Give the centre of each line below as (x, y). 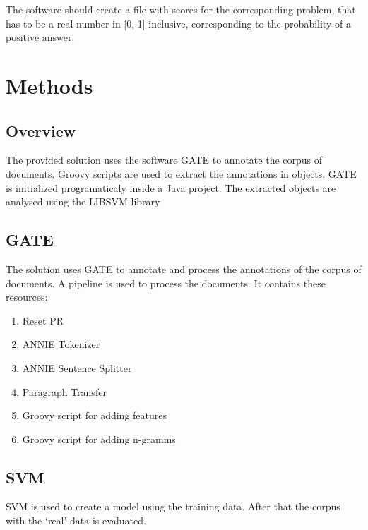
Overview (41, 130)
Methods (49, 85)
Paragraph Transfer (64, 391)
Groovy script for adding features (95, 415)
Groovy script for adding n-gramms (99, 439)
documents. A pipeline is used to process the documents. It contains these (166, 283)
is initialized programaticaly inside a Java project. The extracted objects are (171, 187)
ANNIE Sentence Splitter (77, 367)
